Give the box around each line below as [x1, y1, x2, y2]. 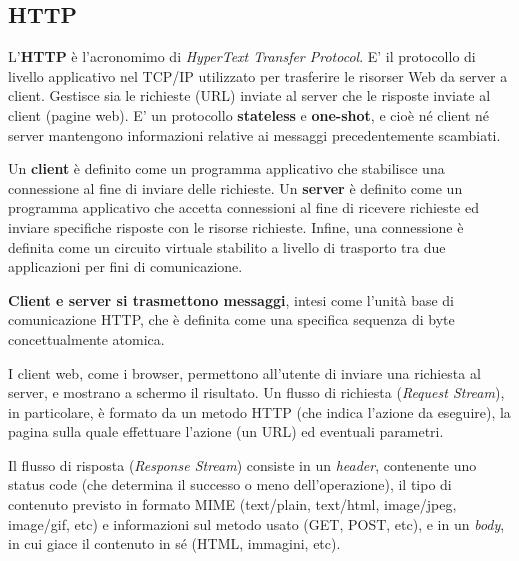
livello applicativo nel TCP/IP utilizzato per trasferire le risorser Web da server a [8, 65, 508, 86]
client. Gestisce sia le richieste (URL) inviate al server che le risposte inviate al [8, 85, 491, 106]
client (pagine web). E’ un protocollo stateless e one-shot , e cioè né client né [8, 104, 490, 125]
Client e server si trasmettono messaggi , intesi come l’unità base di [8, 289, 455, 310]
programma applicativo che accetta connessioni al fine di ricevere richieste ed [8, 197, 479, 218]
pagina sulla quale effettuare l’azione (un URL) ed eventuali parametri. [8, 421, 444, 442]
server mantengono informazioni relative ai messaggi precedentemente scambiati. [8, 124, 501, 145]
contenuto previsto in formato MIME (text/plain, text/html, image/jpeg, [8, 494, 457, 515]
